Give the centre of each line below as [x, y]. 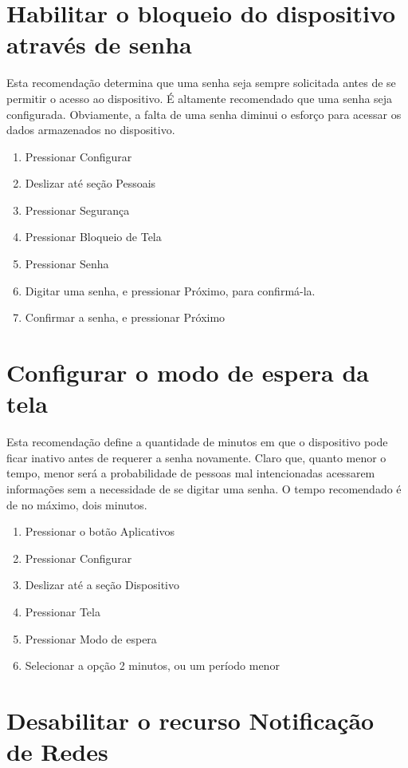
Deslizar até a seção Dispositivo [102, 585]
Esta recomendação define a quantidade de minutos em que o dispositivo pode [197, 442]
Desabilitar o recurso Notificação [190, 720]
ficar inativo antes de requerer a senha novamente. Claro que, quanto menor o [196, 457]
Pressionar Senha [67, 264]
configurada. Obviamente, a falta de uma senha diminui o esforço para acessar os [204, 114]
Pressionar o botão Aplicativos [100, 531]
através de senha [99, 44]
